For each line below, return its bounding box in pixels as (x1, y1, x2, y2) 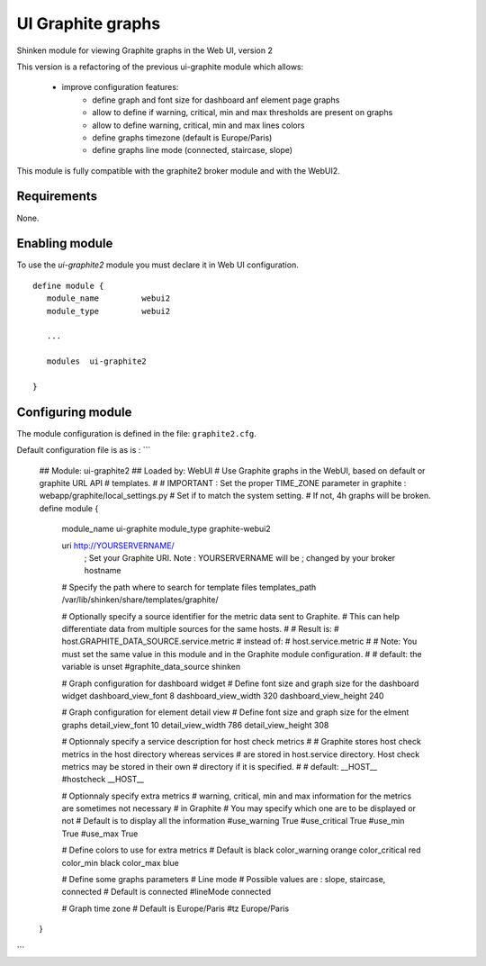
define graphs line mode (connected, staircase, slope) (92, 145, 292, 156)
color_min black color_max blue (61, 857, 180, 868)
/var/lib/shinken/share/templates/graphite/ (61, 594, 220, 605)
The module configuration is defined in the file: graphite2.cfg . (16, 428, 256, 438)
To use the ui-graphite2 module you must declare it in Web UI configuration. (16, 259, 299, 270)
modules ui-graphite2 (46, 357, 148, 366)
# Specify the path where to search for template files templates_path (61, 582, 317, 592)
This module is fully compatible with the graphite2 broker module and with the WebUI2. (16, 165, 341, 176)
